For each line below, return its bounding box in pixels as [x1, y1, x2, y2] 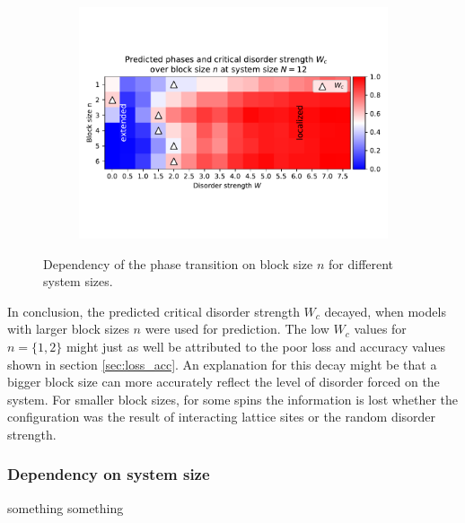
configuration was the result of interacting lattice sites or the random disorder [7, 407, 436, 426]
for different [329, 254, 394, 273]
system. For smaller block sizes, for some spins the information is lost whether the [7, 389, 458, 408]
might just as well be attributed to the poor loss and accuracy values [66, 336, 446, 355]
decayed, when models [324, 301, 446, 320]
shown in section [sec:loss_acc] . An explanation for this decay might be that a [7, 354, 437, 373]
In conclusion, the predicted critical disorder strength [7, 301, 300, 320]
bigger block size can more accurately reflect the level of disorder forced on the [7, 372, 440, 391]
